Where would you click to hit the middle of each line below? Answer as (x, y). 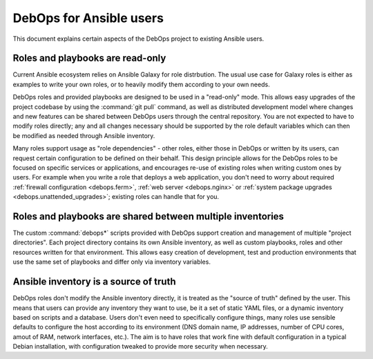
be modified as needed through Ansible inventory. (84, 135)
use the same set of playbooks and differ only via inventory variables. (112, 262)
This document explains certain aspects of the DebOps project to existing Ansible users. (138, 39)
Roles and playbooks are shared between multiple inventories (149, 216)
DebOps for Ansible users (88, 18)
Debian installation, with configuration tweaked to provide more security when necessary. (141, 347)
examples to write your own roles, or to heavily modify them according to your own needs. (141, 84)
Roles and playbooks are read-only (89, 58)
